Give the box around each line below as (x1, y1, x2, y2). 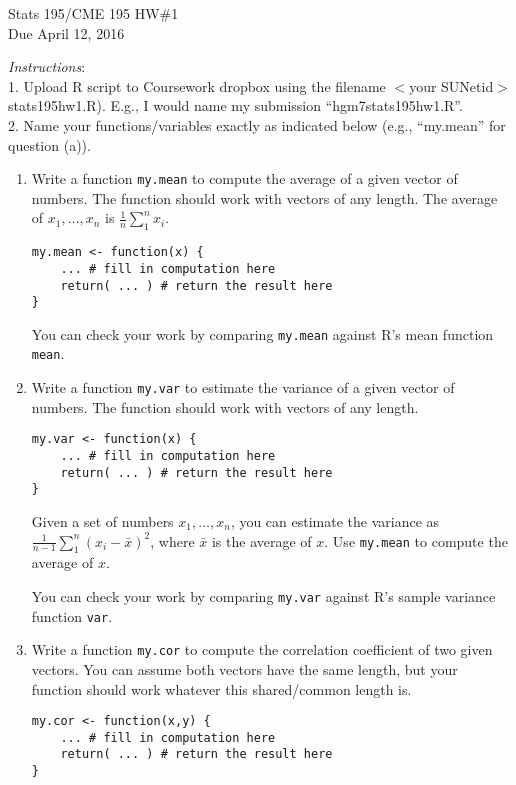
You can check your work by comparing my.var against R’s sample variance (31, 586, 496, 606)
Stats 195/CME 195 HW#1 (8, 3, 179, 23)
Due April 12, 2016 (8, 22, 125, 43)
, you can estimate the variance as (230, 511, 440, 532)
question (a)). (8, 134, 91, 155)
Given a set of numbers (31, 511, 174, 532)
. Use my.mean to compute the (324, 530, 508, 551)
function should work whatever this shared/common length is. (31, 678, 412, 699)
